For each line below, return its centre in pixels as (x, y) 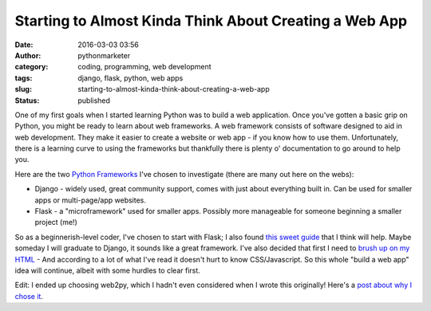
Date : (24, 45)
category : (32, 67)
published (94, 100)
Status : (27, 100)
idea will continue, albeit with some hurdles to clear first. (108, 270)
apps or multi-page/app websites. (91, 200)
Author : (28, 55)
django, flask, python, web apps (130, 78)
